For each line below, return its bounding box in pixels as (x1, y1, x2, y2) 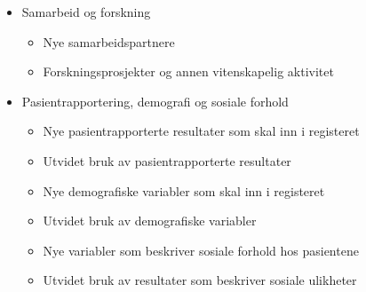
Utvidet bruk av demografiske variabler (43, 211, 257, 230)
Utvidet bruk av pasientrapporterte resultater (43, 151, 291, 170)
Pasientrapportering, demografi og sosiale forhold (21, 91, 289, 110)
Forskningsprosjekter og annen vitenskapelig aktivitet (43, 62, 334, 81)
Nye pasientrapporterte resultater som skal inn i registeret (43, 122, 360, 140)
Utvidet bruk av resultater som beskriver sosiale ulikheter (43, 271, 357, 289)
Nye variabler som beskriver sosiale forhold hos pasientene (43, 241, 359, 259)
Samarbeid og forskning (21, 3, 151, 20)
